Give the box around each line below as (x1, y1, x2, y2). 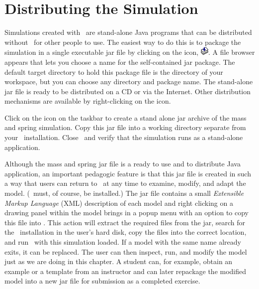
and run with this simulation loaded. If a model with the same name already (4, 237, 241, 247)
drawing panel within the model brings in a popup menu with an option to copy (4, 207, 249, 218)
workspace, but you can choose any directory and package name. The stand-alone (4, 76, 253, 87)
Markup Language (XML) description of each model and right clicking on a (4, 197, 233, 208)
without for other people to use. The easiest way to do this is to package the (4, 36, 241, 47)
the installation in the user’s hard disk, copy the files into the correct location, (4, 227, 247, 237)
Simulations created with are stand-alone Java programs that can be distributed (4, 27, 252, 37)
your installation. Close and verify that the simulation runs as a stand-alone (4, 132, 243, 143)
